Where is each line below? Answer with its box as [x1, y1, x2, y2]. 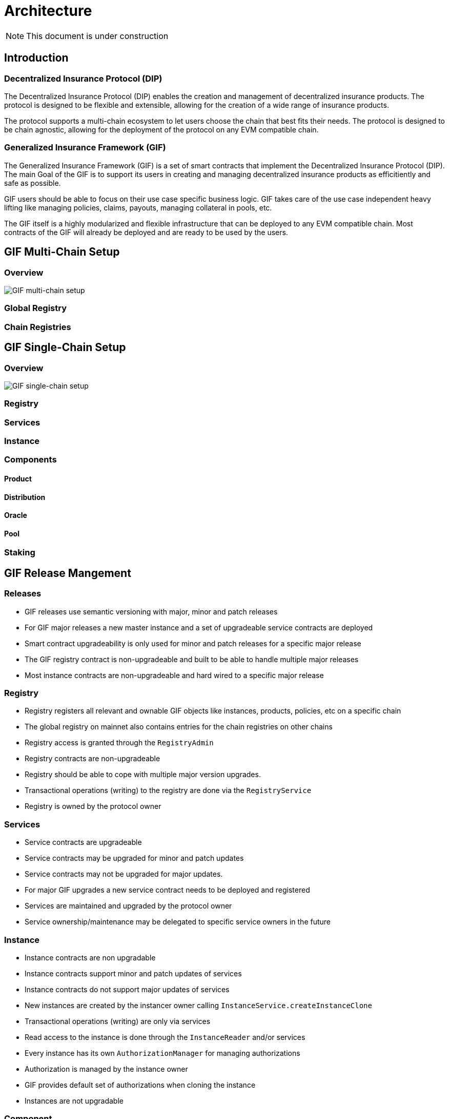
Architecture [4, 2, 92, 20]
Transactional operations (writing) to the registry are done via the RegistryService [25, 786, 312, 795]
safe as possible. [4, 178, 61, 187]
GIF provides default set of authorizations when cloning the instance [25, 1080, 256, 1089]
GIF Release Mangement [4, 566, 131, 580]
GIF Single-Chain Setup [4, 341, 126, 354]
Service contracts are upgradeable [25, 838, 142, 847]
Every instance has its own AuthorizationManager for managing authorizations [25, 1048, 300, 1057]
